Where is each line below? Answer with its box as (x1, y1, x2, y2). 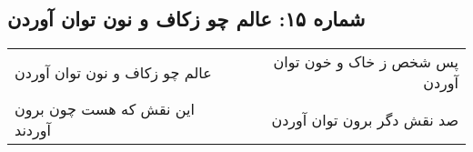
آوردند (15, 119, 51, 141)
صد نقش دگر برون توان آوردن (271, 108, 458, 130)
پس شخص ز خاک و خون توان (273, 51, 458, 73)
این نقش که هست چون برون (15, 98, 195, 120)
